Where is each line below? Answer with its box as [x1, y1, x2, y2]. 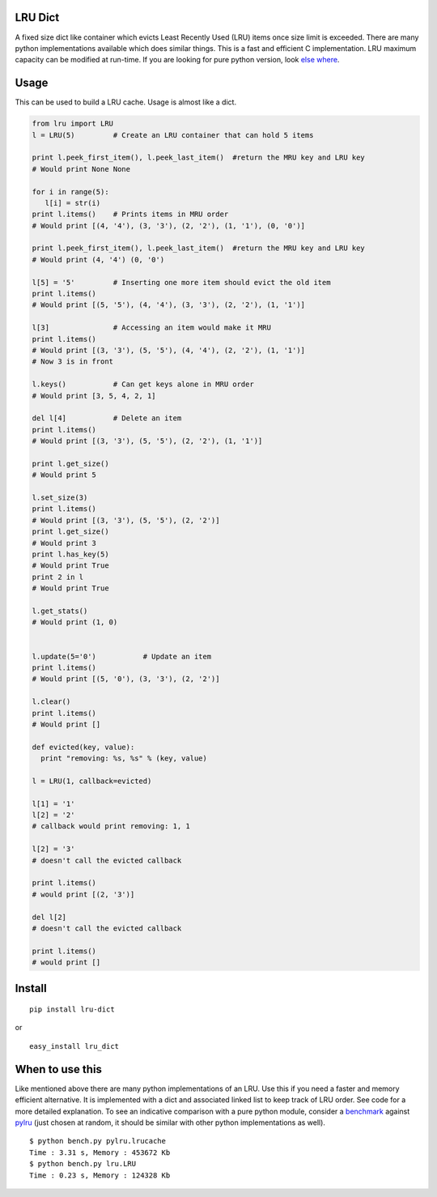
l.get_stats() [32, 606, 88, 616]
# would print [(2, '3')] [32, 889, 135, 899]
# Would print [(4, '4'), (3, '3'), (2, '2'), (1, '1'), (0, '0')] [32, 221, 306, 230]
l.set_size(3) [32, 493, 88, 502]
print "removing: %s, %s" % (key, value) [40, 754, 208, 763]
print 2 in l [32, 572, 84, 581]
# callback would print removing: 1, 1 [32, 822, 190, 831]
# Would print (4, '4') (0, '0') [32, 255, 165, 264]
